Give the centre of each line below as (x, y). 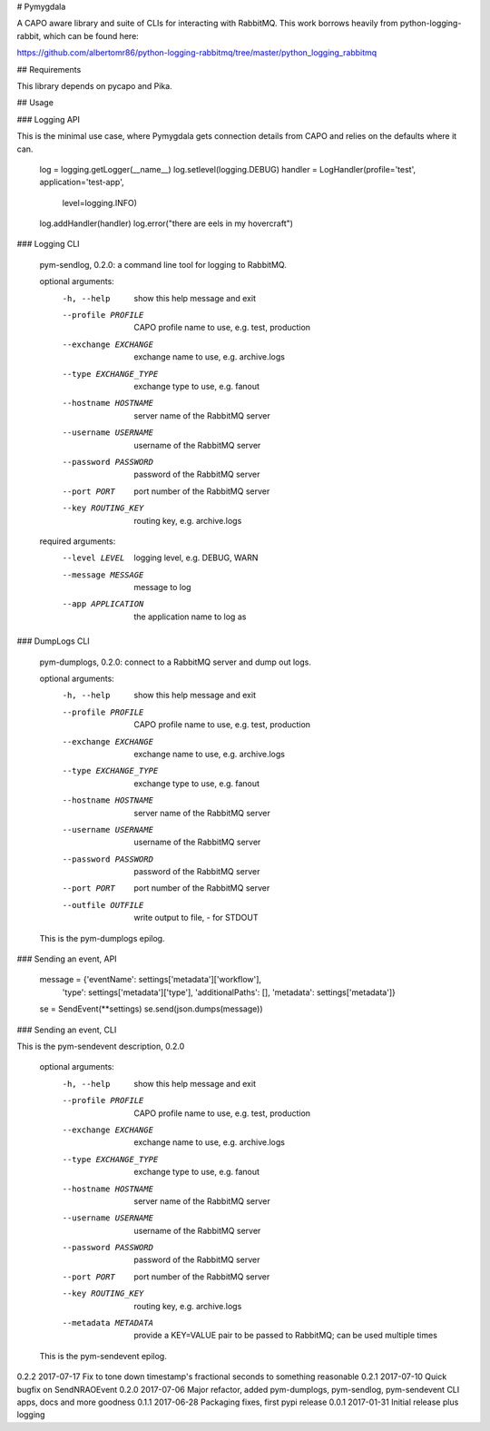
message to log (162, 587)
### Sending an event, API (67, 959)
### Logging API (49, 119)
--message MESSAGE (103, 575)
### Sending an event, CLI (67, 1030)
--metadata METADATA (108, 1323)
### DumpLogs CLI (53, 641)
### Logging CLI (49, 244)
